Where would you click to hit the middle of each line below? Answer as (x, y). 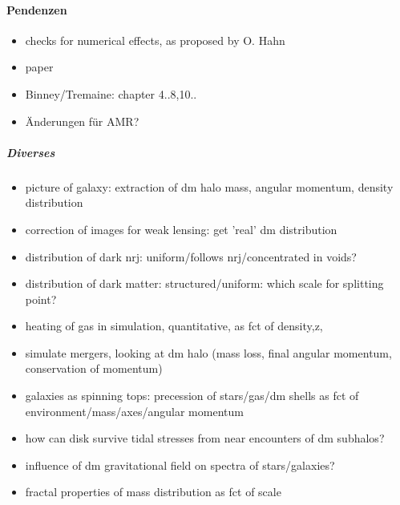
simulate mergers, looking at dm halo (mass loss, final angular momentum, (208, 352)
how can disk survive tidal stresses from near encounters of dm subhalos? (205, 438)
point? (41, 299)
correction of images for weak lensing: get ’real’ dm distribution (181, 229)
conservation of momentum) (94, 368)
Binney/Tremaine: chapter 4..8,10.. (111, 93)
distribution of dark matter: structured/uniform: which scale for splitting (204, 283)
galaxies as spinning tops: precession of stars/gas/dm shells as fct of (192, 396)
